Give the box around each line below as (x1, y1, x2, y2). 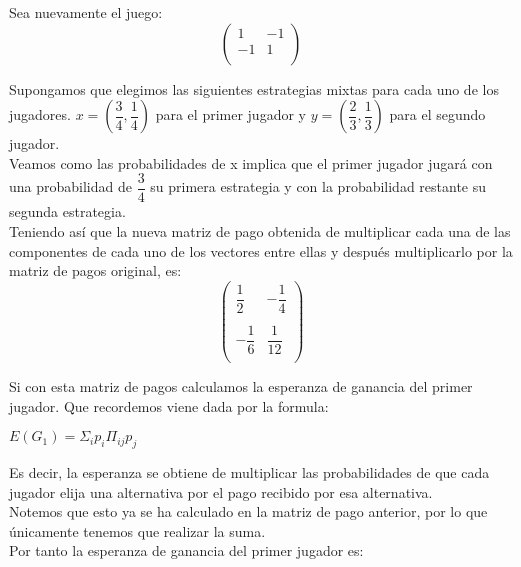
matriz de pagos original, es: (9, 260, 182, 281)
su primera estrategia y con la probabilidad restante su (150, 176, 487, 197)
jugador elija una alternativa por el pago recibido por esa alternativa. (9, 481, 433, 502)
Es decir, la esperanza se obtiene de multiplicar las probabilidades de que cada (9, 462, 490, 483)
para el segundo (389, 104, 486, 125)
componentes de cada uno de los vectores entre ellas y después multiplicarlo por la (9, 240, 513, 261)
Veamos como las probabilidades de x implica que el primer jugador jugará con (9, 152, 493, 173)
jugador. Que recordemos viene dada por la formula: (9, 395, 329, 416)
